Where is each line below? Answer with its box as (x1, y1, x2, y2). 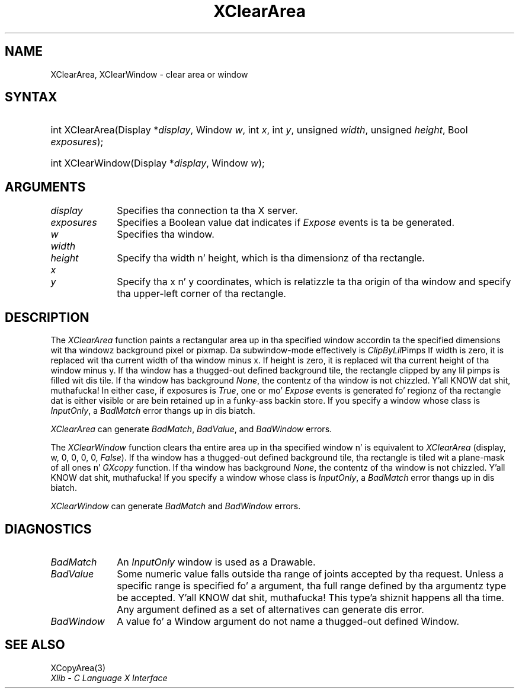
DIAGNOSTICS (5, 521, 92, 536)
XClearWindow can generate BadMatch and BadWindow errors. (50, 501, 301, 512)
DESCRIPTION (5, 309, 89, 325)
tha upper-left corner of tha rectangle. (117, 288, 286, 300)
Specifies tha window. (117, 228, 214, 241)
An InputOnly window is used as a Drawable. (117, 555, 316, 568)
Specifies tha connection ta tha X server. (117, 205, 298, 217)
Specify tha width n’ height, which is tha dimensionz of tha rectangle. (117, 252, 425, 264)
